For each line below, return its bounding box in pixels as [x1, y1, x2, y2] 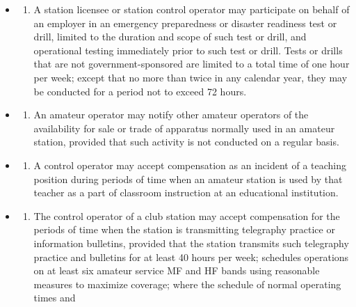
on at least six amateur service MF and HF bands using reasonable [33, 263, 320, 278]
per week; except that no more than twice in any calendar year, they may [33, 70, 348, 84]
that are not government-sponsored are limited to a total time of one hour [33, 56, 350, 71]
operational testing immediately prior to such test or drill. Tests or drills [33, 42, 343, 57]
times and [33, 290, 76, 305]
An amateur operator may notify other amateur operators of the [33, 107, 309, 122]
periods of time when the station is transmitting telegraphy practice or [33, 222, 335, 237]
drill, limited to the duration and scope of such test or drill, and [33, 29, 307, 44]
